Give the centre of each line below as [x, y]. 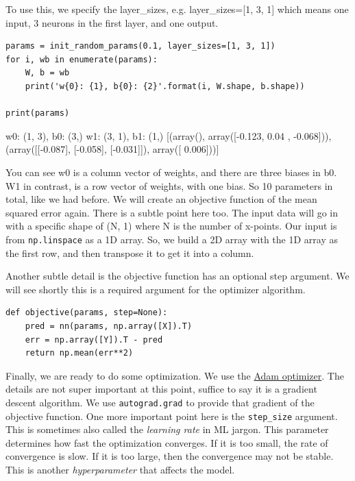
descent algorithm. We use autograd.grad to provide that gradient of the [160, 402]
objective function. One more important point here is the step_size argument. [172, 416]
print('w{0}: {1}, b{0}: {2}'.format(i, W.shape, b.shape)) [165, 86]
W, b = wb [47, 73]
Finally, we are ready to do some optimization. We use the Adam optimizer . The [175, 375]
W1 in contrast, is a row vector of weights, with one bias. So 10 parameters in [169, 185]
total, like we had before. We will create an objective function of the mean [161, 199]
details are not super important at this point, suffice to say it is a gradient [161, 389]
